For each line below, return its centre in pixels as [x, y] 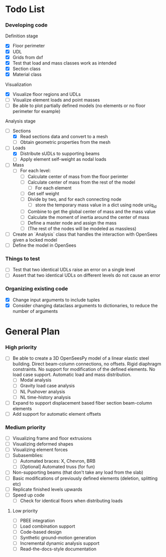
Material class [27, 74]
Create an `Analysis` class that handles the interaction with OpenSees [85, 234]
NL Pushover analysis [43, 392]
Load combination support [47, 526]
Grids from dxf [28, 57]
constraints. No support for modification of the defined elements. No [84, 369]
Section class [26, 69]
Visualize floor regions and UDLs [46, 94]
